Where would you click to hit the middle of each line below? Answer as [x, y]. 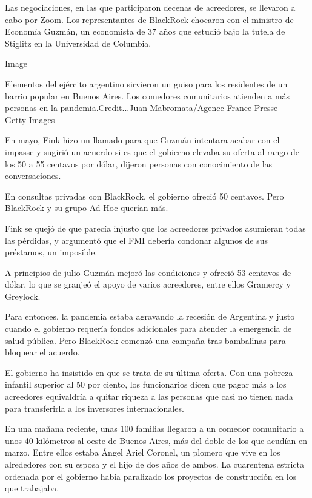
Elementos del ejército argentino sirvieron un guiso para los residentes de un [146, 83]
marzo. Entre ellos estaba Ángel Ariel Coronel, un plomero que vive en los [143, 452]
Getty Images [30, 119]
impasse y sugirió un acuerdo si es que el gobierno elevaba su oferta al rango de [152, 151]
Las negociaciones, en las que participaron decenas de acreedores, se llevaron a [150, 7]
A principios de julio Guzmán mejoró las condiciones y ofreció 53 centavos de [148, 272]
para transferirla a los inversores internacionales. [95, 408]
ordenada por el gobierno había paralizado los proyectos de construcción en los [151, 476]
